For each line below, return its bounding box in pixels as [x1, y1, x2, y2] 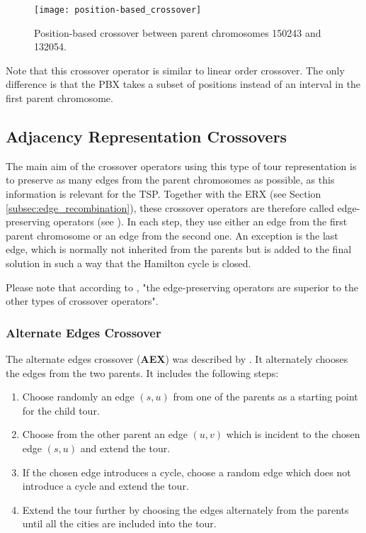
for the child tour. [22, 403, 100, 417]
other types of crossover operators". [6, 293, 159, 308]
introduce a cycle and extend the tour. [22, 478, 189, 493]
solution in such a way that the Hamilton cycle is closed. [6, 255, 251, 270]
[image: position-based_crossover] [34, 5, 202, 15]
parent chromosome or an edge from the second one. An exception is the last [6, 228, 338, 242]
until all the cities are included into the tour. [22, 516, 217, 531]
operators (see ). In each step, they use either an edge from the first [53, 214, 348, 229]
